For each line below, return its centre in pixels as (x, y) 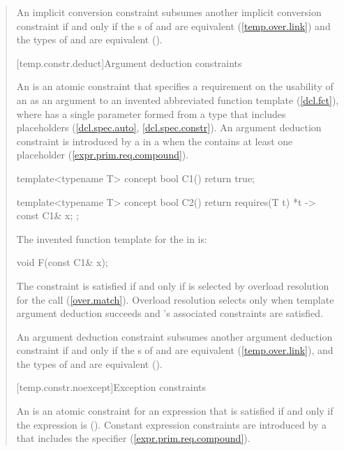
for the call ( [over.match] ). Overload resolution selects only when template (175, 299)
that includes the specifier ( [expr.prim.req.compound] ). (133, 438)
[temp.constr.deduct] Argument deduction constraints (129, 62)
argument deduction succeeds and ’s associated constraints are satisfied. (170, 313)
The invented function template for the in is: (112, 238)
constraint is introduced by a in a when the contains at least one (155, 141)
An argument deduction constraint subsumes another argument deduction (174, 336)
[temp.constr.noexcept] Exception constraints (111, 387)
